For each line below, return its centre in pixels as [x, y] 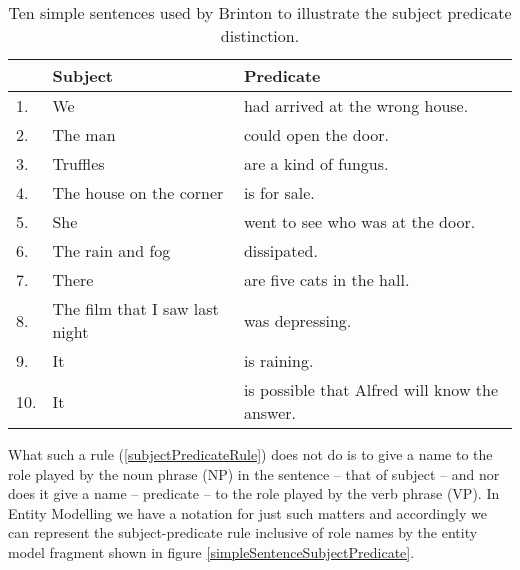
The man [84, 134]
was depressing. [297, 320]
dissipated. [280, 250]
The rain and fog [111, 250]
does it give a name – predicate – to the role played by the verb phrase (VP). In [254, 493]
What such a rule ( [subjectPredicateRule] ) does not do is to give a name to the [250, 454]
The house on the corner [138, 192]
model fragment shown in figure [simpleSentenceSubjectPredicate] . [211, 551]
